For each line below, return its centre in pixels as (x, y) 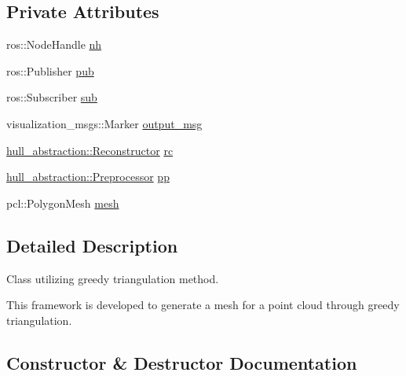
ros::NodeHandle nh (54, 44)
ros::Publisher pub (50, 70)
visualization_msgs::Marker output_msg (104, 123)
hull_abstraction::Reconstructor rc (90, 150)
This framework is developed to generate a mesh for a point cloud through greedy (203, 305)
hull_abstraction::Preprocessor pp (88, 177)
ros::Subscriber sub (52, 97)
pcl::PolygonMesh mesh (63, 203)
